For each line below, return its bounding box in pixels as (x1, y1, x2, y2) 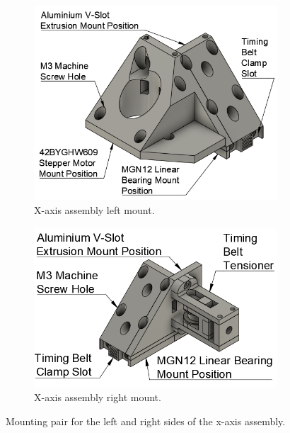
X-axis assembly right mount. (34, 390, 161, 405)
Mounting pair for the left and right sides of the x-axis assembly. (6, 413, 286, 428)
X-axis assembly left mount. (34, 203, 155, 218)
